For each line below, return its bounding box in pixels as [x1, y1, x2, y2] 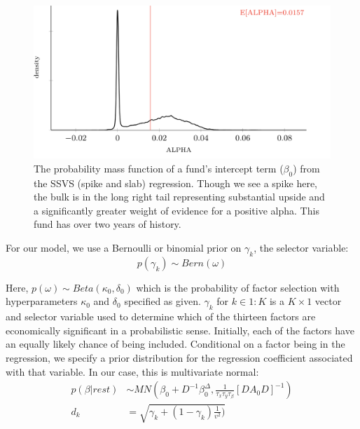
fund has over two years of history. [34, 217, 181, 231]
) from [293, 161, 320, 175]
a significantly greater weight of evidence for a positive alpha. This [34, 203, 319, 217]
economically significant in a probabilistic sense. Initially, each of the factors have [6, 322, 354, 337]
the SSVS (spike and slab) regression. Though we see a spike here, [34, 175, 317, 190]
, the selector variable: [254, 240, 349, 254]
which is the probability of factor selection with [136, 280, 340, 294]
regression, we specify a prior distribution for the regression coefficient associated [6, 350, 353, 365]
